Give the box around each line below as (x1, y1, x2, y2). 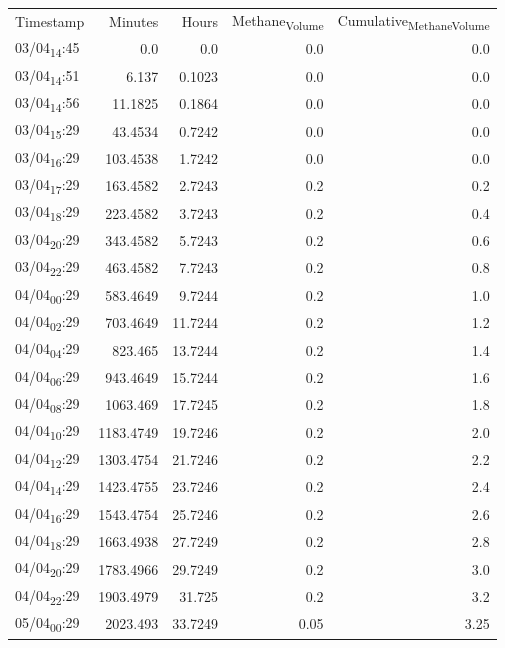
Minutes (109, 11, 159, 32)
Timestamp (15, 11, 85, 32)
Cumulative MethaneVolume (337, 9, 490, 33)
